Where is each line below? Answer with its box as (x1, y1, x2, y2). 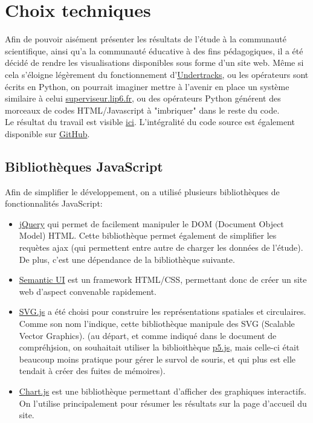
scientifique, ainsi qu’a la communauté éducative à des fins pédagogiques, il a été (5, 44, 303, 57)
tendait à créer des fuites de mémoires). (19, 364, 166, 377)
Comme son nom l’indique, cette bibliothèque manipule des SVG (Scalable (19, 317, 295, 330)
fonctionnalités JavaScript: (5, 197, 103, 210)
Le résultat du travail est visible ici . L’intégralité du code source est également (5, 115, 295, 128)
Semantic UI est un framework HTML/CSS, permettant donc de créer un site (19, 273, 307, 286)
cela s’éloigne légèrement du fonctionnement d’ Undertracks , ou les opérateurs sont (5, 68, 309, 80)
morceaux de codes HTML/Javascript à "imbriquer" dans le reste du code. (5, 103, 280, 116)
